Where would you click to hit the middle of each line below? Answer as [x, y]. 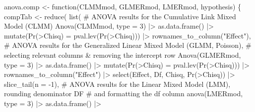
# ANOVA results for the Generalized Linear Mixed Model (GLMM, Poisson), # [128, 45]
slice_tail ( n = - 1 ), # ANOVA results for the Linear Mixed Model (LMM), [117, 84]
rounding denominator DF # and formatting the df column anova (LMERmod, [124, 93]
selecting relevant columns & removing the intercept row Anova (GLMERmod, [123, 55]
